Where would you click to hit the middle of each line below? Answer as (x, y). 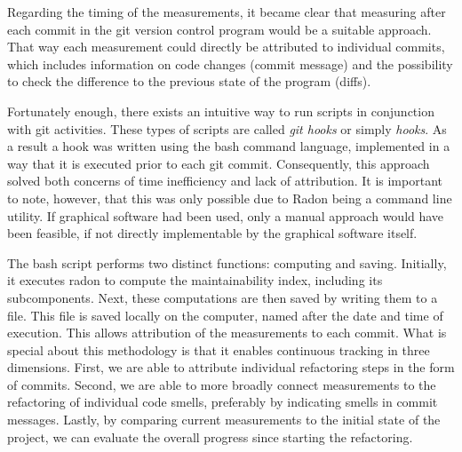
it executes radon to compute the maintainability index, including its (195, 280)
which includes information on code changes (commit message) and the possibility (230, 63)
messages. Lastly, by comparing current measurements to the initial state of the (224, 420)
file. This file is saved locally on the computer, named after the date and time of (225, 315)
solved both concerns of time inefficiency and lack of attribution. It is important (225, 181)
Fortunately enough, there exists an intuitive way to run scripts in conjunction (221, 111)
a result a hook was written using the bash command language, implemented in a (229, 146)
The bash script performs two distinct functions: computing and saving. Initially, (227, 262)
